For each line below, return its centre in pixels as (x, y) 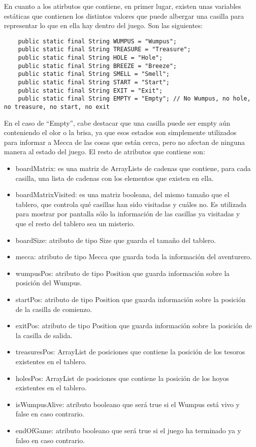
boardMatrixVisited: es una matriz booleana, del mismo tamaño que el (122, 194)
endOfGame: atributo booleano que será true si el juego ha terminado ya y (128, 430)
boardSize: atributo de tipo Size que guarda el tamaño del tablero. (116, 240)
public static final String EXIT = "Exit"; (90, 90)
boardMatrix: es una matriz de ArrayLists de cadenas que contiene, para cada (133, 168)
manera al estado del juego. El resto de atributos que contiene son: (105, 152)
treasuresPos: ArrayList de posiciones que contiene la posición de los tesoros (130, 352)
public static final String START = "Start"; (94, 83)
